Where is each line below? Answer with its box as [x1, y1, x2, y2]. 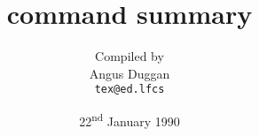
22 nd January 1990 [79, 109, 180, 130]
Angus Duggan [89, 64, 170, 82]
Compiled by [95, 47, 164, 65]
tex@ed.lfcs [94, 83, 165, 96]
